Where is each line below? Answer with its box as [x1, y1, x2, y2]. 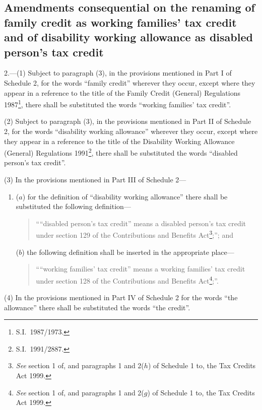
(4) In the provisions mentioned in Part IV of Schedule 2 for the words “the [4, 292, 238, 303]
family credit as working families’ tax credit [4, 14, 237, 30]
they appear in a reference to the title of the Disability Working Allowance [4, 135, 235, 146]
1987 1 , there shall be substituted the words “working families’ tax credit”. [4, 98, 231, 109]
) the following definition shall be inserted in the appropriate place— [22, 246, 234, 257]
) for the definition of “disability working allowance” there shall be [22, 191, 228, 201]
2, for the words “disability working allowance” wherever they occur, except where [4, 126, 258, 136]
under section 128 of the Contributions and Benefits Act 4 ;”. [36, 274, 219, 286]
